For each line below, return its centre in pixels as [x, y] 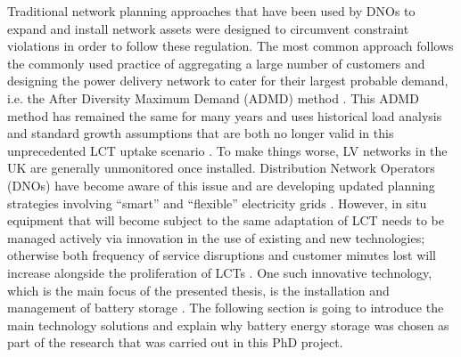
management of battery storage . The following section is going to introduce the [226, 308]
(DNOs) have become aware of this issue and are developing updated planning [221, 185]
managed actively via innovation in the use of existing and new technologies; [216, 237]
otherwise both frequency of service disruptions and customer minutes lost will [222, 255]
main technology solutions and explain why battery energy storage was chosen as [228, 325]
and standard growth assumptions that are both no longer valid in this [201, 133]
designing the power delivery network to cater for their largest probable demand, [228, 81]
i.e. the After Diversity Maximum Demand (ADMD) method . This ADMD [213, 97]
